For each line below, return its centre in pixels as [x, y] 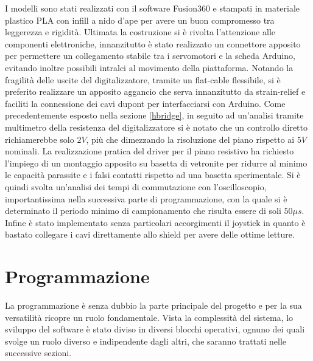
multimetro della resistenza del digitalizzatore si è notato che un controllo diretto [156, 127]
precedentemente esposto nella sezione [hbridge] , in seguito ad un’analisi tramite [154, 115]
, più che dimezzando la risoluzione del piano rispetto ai [190, 139]
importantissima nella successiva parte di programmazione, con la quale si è [146, 198]
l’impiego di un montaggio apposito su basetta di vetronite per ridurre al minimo [156, 163]
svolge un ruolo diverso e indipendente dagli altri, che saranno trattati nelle [146, 341]
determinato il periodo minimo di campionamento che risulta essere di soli [143, 211]
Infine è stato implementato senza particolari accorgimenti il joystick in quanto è [155, 222]
